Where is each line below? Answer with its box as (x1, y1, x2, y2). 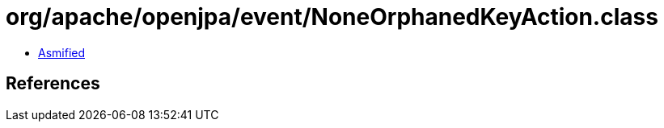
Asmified (38, 45, 86, 60)
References (6, 73, 100, 94)
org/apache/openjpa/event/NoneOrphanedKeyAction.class (6, 3, 658, 31)
